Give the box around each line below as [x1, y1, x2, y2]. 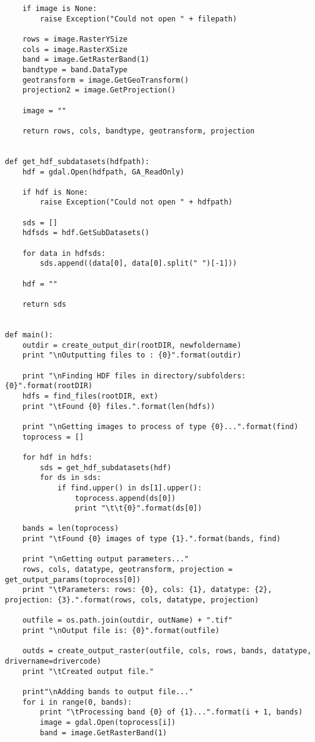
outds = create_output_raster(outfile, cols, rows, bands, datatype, [22, 646, 312, 656]
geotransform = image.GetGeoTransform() [22, 75, 189, 84]
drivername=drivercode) [5, 657, 102, 665]
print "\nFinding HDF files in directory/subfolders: [22, 371, 246, 380]
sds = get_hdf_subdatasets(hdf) [40, 463, 172, 472]
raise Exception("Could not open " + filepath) [40, 14, 237, 23]
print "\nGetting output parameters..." [22, 555, 189, 564]
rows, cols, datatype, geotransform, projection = [22, 565, 233, 574]
